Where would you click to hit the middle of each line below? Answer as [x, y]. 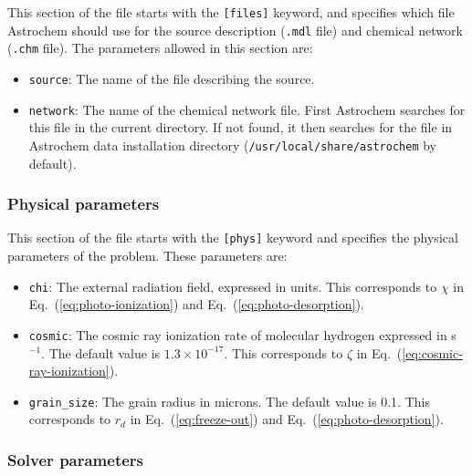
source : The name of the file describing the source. [172, 78]
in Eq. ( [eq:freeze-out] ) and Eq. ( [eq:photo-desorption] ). [287, 419]
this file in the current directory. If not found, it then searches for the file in [241, 127]
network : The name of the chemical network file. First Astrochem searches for [247, 109]
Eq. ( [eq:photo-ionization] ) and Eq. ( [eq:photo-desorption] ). [196, 304]
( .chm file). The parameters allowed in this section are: [160, 48]
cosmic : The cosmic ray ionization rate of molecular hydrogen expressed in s [242, 334]
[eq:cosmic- [432, 352]
